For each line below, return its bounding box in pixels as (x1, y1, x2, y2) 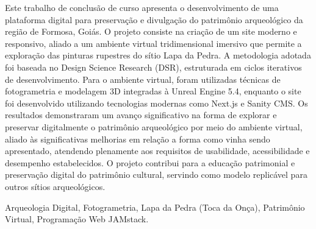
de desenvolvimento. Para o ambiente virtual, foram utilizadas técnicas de (5, 72, 281, 85)
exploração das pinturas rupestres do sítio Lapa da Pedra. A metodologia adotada (5, 49, 311, 62)
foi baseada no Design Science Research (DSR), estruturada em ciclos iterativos (5, 60, 302, 73)
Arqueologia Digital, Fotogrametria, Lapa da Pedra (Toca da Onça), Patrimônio (5, 200, 305, 213)
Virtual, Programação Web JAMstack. (5, 213, 149, 225)
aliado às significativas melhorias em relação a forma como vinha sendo (5, 132, 270, 145)
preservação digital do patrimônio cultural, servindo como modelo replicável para (5, 168, 307, 181)
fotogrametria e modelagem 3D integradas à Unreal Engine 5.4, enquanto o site (5, 85, 301, 97)
